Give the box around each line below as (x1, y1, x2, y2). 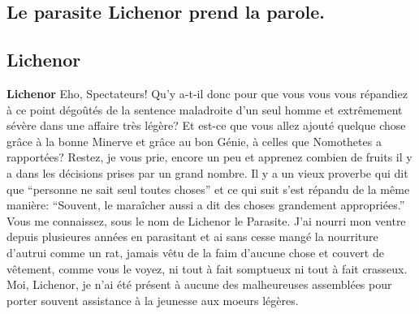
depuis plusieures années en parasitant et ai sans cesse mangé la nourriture (6, 228, 378, 245)
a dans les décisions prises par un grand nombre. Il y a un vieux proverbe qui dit (6, 164, 408, 181)
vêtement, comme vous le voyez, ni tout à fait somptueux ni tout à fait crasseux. (6, 260, 408, 277)
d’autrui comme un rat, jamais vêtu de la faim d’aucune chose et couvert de (6, 243, 384, 260)
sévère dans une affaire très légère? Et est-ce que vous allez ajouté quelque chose (6, 117, 406, 134)
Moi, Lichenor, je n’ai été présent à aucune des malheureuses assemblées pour (6, 276, 392, 293)
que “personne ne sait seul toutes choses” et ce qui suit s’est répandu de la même (6, 180, 410, 197)
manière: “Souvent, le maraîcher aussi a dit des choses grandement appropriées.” (6, 196, 405, 213)
